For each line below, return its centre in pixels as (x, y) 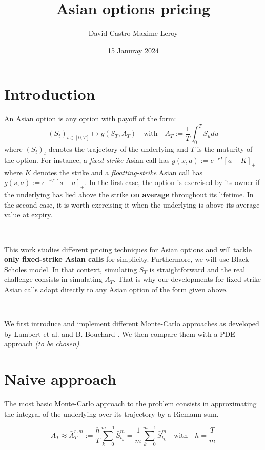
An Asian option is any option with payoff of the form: (90, 119)
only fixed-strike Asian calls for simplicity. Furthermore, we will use (117, 259)
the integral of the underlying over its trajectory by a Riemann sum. (111, 413)
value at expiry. (28, 214)
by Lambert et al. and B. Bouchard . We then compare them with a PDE (120, 333)
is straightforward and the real (197, 269)
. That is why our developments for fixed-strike (187, 279)
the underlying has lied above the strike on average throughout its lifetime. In (129, 195)
